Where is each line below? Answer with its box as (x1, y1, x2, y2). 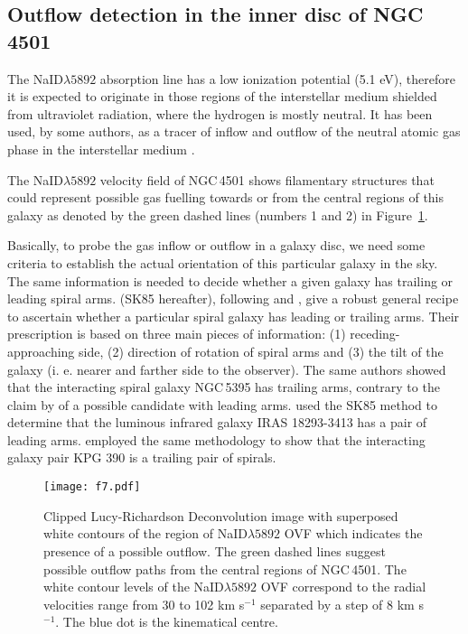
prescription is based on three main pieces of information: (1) (7, 324, 346, 343)
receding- (350, 324, 400, 343)
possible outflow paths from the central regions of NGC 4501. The (43, 559, 407, 578)
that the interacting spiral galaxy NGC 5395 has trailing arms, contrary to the (7, 378, 440, 396)
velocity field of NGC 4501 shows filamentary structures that (99, 170, 435, 189)
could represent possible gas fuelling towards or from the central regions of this (7, 188, 445, 207)
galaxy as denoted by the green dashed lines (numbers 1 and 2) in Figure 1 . (7, 205, 428, 224)
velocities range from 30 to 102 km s (43, 594, 245, 613)
